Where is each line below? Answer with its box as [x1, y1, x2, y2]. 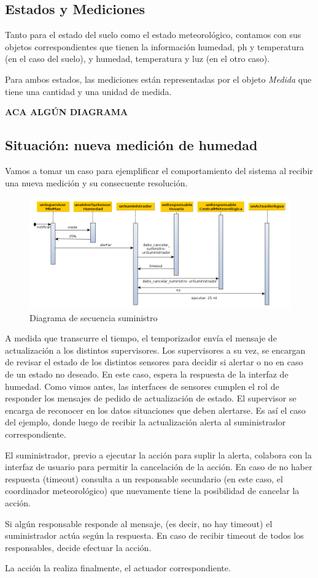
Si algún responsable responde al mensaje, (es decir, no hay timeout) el [5, 517, 273, 530]
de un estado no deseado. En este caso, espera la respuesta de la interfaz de [5, 368, 289, 381]
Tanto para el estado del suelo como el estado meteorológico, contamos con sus [5, 28, 301, 41]
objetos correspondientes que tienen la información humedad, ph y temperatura [5, 40, 304, 53]
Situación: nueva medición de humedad [5, 135, 258, 154]
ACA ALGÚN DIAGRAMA [5, 105, 128, 118]
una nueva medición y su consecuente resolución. [5, 176, 188, 189]
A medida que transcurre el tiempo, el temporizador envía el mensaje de [5, 332, 277, 344]
